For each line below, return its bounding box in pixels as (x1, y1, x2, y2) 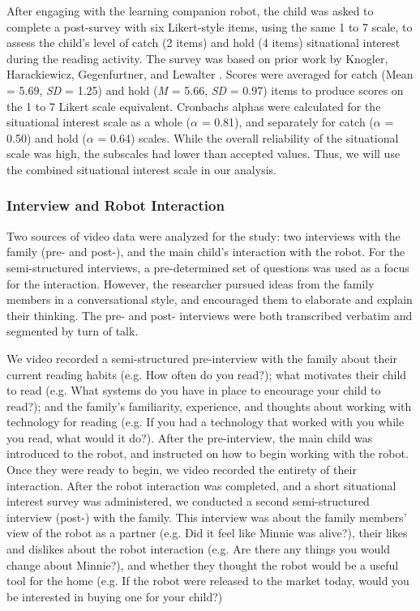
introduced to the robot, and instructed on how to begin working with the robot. (6, 445, 409, 462)
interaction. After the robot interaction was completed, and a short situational (6, 476, 396, 493)
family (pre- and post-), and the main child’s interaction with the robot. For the (6, 243, 405, 260)
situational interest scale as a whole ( (6, 113, 191, 130)
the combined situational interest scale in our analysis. (6, 160, 276, 177)
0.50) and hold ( (6, 129, 87, 146)
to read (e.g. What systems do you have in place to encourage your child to (6, 382, 381, 399)
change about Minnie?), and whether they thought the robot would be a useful (6, 556, 399, 573)
